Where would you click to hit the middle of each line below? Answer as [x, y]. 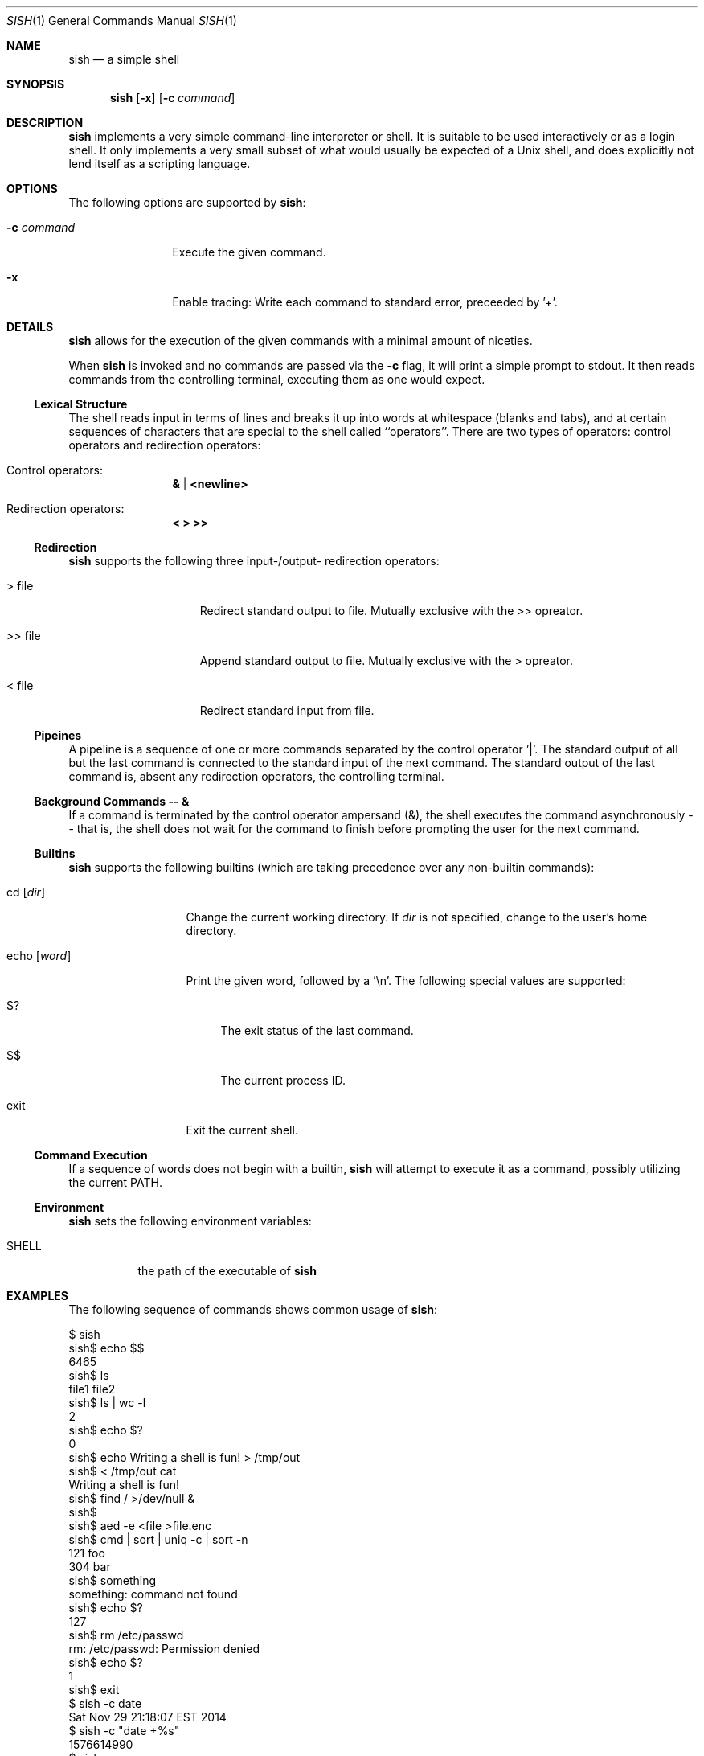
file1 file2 [92, 1389]
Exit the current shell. [242, 1130]
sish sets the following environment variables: [190, 1221]
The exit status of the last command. [317, 1030]
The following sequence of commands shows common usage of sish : [253, 1309]
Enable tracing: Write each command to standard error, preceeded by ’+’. [365, 302]
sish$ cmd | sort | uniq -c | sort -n [158, 1539]
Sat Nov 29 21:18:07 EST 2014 [147, 1717]
